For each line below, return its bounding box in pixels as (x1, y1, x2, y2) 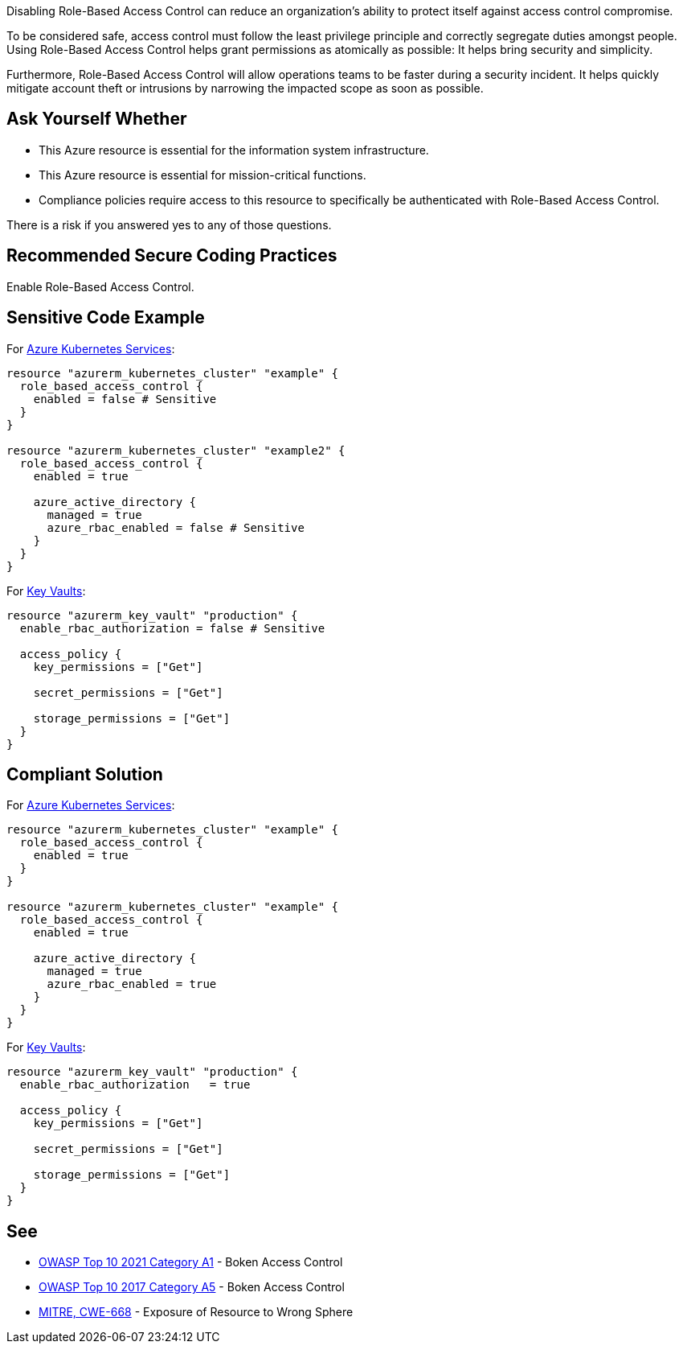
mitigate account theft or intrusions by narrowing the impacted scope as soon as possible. (6, 81, 484, 95)
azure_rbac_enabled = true (47, 978, 217, 991)
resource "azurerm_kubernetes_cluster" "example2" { (6, 443, 346, 457)
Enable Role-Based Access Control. (6, 279, 194, 294)
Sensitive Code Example (6, 307, 205, 328)
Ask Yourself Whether (6, 109, 187, 130)
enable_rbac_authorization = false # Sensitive (19, 621, 325, 635)
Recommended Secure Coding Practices (6, 245, 337, 266)
